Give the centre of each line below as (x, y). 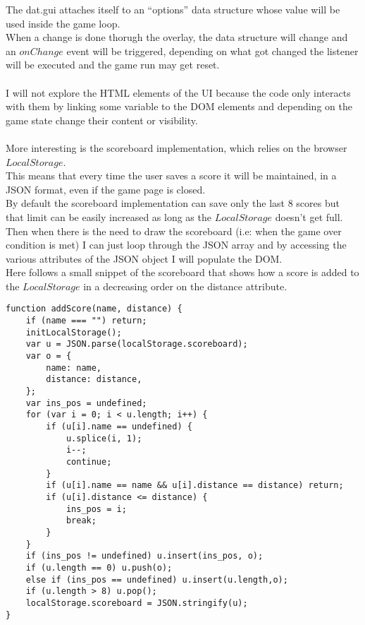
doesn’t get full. (309, 216)
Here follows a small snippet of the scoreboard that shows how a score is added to (182, 272)
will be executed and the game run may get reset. (113, 65)
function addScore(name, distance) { (94, 309)
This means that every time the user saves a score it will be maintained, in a (171, 175)
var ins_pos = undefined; (86, 403)
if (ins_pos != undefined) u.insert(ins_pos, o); (144, 556)
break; (81, 521)
